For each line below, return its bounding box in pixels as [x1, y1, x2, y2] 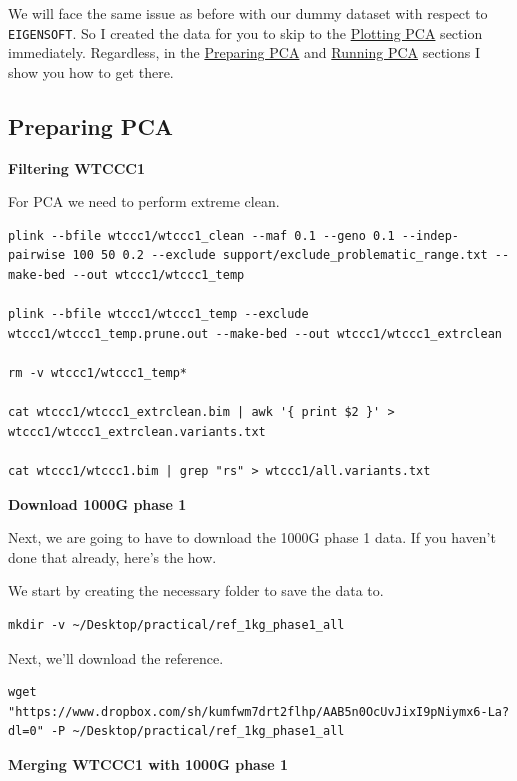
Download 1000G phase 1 [8, 493, 187, 514]
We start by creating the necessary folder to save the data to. [8, 580, 384, 601]
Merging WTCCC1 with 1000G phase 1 [8, 753, 289, 774]
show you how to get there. [8, 61, 174, 82]
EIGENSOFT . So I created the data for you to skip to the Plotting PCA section [8, 22, 483, 43]
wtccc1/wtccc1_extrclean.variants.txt [8, 424, 266, 439]
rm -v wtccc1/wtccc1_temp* [8, 365, 187, 380]
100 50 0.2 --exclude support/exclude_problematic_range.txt [72, 248, 488, 263]
